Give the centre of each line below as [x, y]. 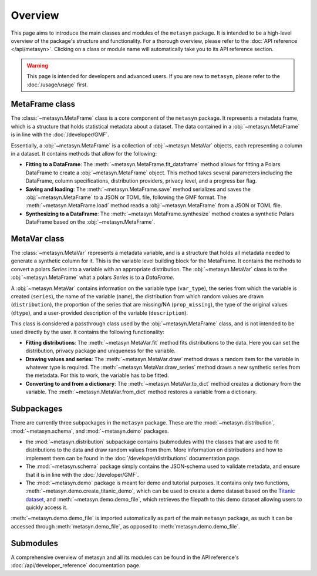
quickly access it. [46, 507]
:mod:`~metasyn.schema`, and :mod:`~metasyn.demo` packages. [90, 431]
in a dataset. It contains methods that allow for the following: [84, 153]
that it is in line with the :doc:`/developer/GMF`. [82, 474]
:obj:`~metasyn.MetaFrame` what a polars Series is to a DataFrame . [92, 277]
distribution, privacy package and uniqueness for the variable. [101, 351]
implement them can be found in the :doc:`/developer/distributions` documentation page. [133, 458]
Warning [37, 65]
